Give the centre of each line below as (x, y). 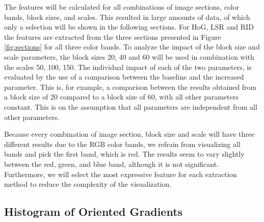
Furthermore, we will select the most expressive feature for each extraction (121, 174)
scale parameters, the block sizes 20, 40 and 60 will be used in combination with (129, 56)
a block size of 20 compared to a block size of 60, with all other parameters (121, 97)
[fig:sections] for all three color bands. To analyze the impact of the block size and (132, 47)
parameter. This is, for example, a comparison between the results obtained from (130, 87)
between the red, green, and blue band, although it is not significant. (112, 164)
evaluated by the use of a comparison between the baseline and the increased (124, 77)
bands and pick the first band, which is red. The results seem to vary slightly (124, 154)
